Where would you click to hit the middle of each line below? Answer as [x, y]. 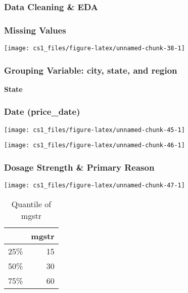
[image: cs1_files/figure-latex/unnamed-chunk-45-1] [95, 130]
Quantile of [31, 204]
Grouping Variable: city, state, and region [91, 70]
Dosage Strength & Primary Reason [79, 167]
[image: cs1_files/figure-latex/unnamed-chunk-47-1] [95, 186]
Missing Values [35, 30]
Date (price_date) [42, 111]
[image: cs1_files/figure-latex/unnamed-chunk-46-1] [95, 145]
